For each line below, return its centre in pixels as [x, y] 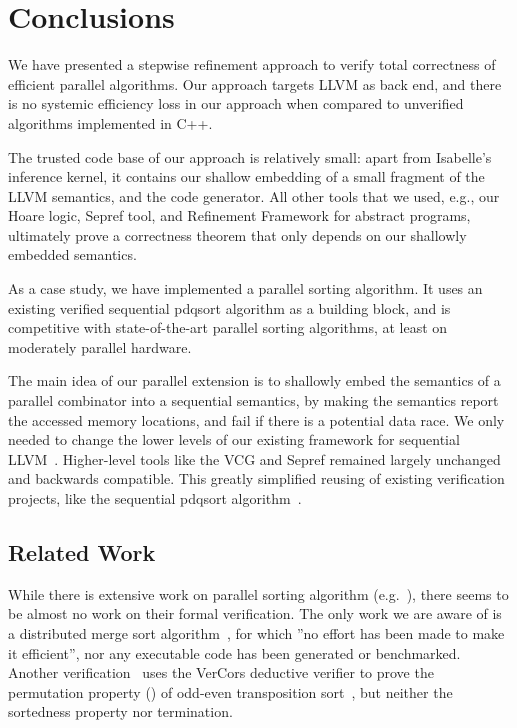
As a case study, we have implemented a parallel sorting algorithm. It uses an [245, 288]
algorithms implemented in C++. [110, 122]
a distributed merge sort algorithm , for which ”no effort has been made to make [256, 632]
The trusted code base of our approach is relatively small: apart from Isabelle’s [250, 156]
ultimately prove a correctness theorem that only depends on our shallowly [237, 234]
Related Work [82, 551]
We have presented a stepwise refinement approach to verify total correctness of [252, 64]
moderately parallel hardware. [100, 346]
